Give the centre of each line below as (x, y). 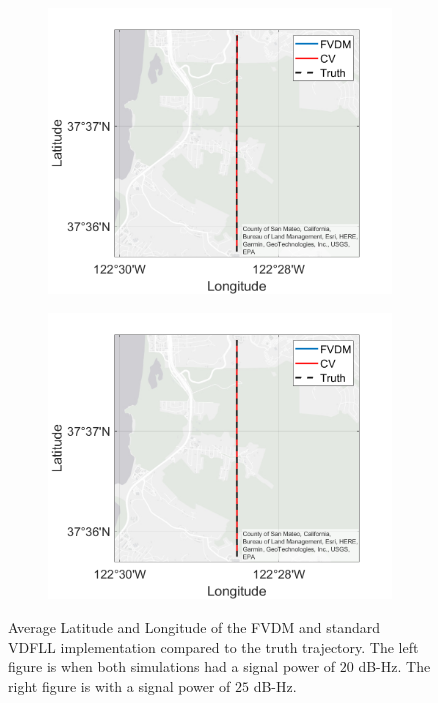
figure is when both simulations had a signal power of (172, 666)
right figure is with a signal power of (119, 685)
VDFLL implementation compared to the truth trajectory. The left (213, 646)
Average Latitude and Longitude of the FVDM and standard (194, 627)
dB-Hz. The (394, 666)
